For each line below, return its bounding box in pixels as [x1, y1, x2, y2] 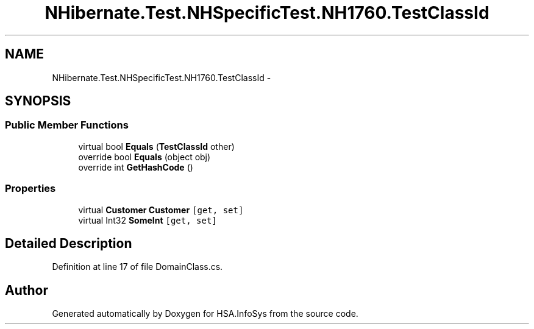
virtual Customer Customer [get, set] [78, 204, 244, 215]
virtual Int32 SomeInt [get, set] [78, 214, 217, 225]
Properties [5, 182, 56, 195]
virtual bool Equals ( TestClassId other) [78, 141, 235, 152]
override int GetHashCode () [78, 161, 193, 172]
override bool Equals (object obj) [78, 151, 211, 162]
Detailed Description [5, 235, 132, 251]
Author [5, 282, 48, 298]
